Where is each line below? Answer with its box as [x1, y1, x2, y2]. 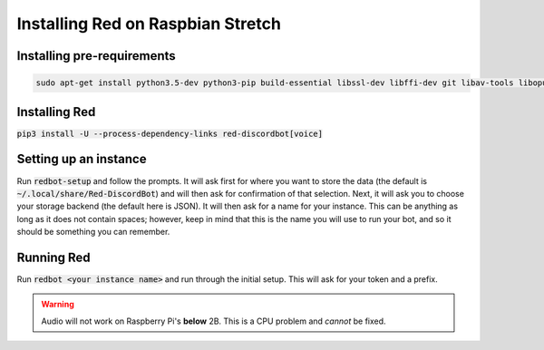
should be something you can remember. [16, 227, 170, 238]
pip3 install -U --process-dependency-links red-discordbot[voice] [16, 128, 324, 139]
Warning [41, 299, 74, 310]
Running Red [16, 249, 91, 265]
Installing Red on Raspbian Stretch [16, 14, 281, 34]
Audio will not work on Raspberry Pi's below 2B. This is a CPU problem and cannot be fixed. [41, 316, 386, 326]
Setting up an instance [16, 151, 147, 167]
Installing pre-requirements [16, 48, 176, 63]
